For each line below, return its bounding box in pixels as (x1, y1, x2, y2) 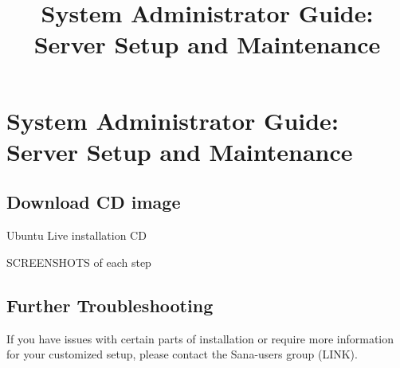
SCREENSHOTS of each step (6, 253, 151, 270)
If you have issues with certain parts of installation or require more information (6, 330, 394, 346)
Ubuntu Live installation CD (6, 227, 147, 244)
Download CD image (6, 190, 181, 214)
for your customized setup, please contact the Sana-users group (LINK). (6, 346, 358, 362)
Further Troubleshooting (6, 292, 214, 317)
